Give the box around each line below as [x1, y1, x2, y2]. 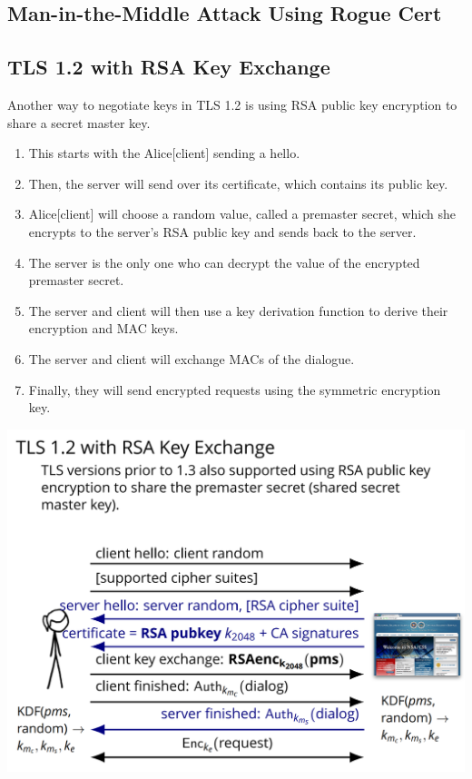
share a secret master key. [7, 113, 151, 132]
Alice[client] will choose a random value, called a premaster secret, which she [28, 204, 456, 223]
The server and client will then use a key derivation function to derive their [28, 301, 448, 320]
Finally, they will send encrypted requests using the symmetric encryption [28, 380, 441, 399]
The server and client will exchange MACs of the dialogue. [28, 349, 355, 368]
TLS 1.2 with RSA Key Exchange [7, 53, 330, 81]
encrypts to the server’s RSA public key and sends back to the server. [28, 222, 417, 241]
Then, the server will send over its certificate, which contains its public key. [28, 173, 448, 192]
